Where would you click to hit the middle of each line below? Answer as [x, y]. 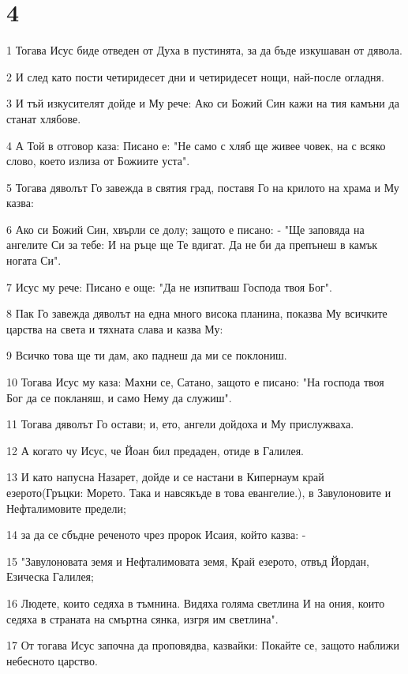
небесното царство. [52, 660]
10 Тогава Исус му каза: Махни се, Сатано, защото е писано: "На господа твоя [195, 382]
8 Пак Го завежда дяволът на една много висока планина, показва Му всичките [197, 313]
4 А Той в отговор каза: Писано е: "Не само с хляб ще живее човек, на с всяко [196, 145]
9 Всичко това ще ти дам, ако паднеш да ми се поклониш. [147, 355]
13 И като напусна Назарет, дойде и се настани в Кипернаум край [165, 477]
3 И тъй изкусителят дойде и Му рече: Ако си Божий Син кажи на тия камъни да [203, 103]
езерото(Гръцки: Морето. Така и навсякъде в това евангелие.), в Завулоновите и [199, 492]
